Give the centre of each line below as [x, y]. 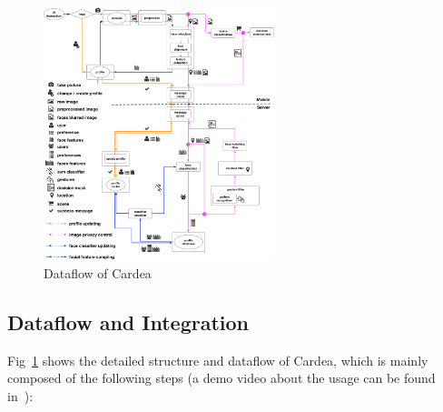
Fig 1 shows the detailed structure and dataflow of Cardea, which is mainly [218, 360]
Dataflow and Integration [128, 322]
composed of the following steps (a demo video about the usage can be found [221, 378]
